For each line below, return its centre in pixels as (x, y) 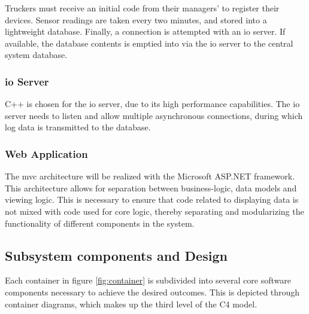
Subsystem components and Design (116, 255)
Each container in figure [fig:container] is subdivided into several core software (148, 280)
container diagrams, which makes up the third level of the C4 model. (131, 304)
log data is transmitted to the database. (78, 127)
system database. (36, 55)
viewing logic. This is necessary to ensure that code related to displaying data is (152, 199)
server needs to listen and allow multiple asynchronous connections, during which (154, 115)
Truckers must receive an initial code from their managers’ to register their (142, 8)
